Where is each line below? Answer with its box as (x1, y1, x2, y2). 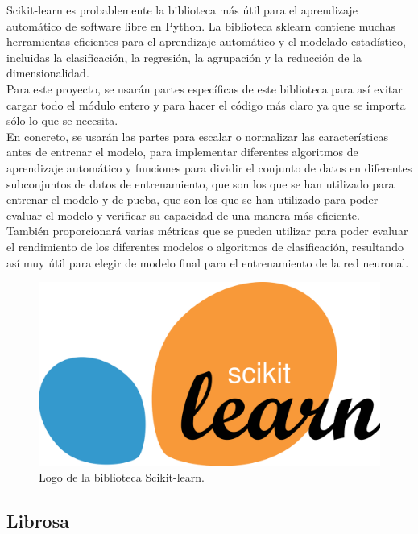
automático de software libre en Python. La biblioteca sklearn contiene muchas (6, 17, 395, 34)
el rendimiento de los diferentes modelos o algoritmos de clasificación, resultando (6, 238, 404, 255)
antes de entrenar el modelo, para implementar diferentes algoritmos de (6, 143, 358, 160)
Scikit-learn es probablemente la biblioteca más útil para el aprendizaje (6, 2, 358, 18)
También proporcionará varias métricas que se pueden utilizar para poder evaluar (6, 222, 408, 239)
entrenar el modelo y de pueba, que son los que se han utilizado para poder (6, 191, 379, 208)
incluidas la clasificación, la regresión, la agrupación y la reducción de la (6, 48, 362, 65)
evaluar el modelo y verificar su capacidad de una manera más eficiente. (6, 206, 360, 223)
